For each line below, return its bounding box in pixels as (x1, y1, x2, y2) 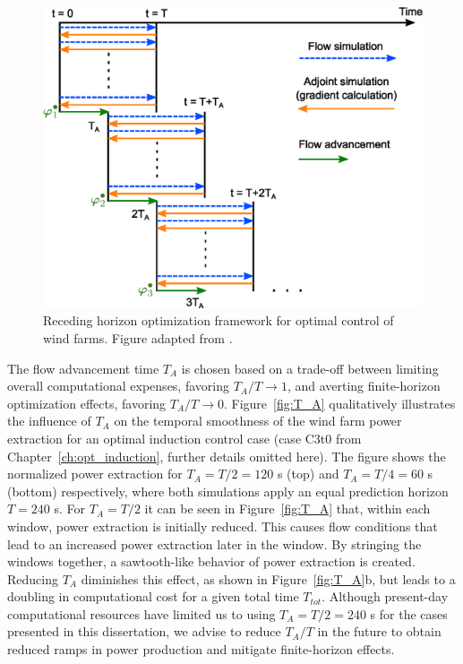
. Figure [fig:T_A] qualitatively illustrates (223, 393, 456, 412)
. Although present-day (322, 587, 449, 606)
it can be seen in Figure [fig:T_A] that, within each (144, 499, 431, 518)
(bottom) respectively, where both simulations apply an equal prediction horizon (7, 481, 449, 500)
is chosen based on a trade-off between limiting (181, 358, 439, 377)
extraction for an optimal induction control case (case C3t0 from (7, 428, 362, 447)
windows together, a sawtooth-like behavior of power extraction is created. (7, 552, 416, 571)
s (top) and (277, 464, 339, 483)
